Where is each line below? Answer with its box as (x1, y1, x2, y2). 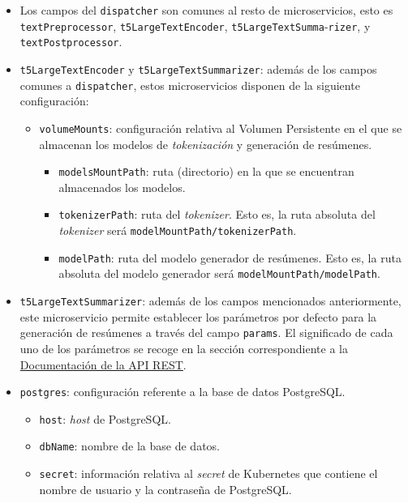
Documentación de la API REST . (19, 356, 187, 373)
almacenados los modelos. (58, 178, 186, 195)
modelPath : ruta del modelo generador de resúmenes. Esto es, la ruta (58, 249, 402, 266)
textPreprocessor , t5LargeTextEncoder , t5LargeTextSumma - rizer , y (19, 17, 371, 34)
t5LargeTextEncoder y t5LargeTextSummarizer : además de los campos (19, 60, 377, 77)
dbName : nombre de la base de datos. (39, 437, 220, 454)
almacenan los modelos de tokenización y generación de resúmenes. (39, 135, 372, 152)
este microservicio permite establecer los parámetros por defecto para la (19, 308, 377, 325)
